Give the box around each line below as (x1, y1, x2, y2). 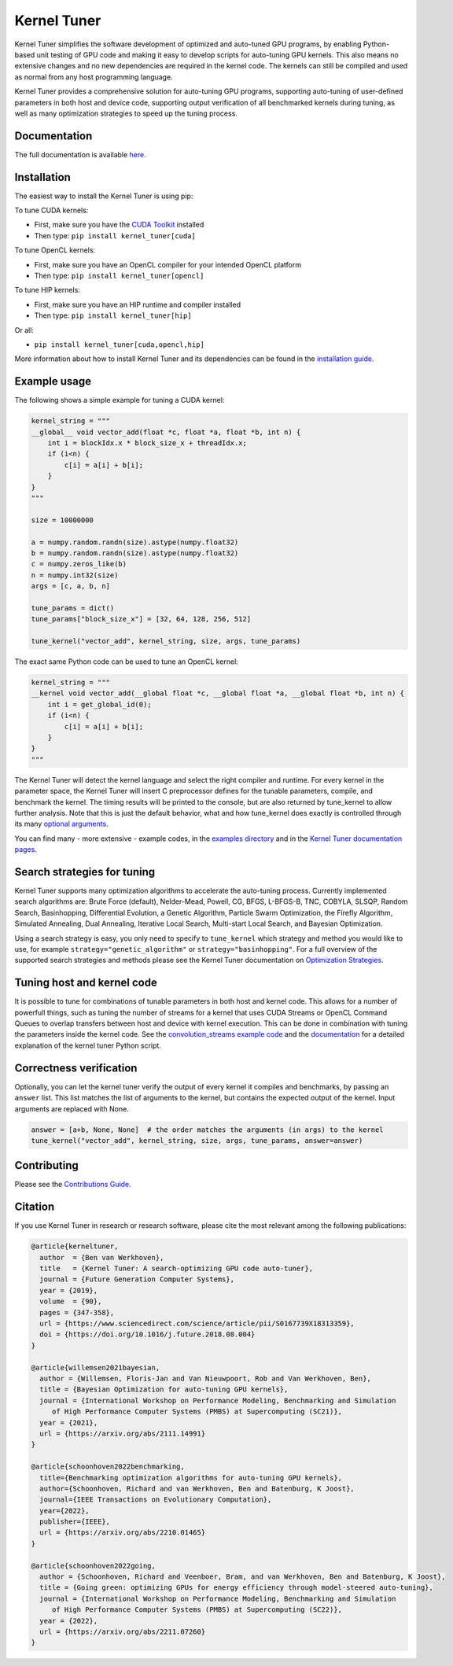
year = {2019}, (39, 1286, 98, 1295)
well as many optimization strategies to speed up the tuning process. (14, 109, 238, 118)
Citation (14, 1200, 55, 1214)
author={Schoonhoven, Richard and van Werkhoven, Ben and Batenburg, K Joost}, (39, 1484, 355, 1493)
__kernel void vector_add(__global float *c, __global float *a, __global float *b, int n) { (31, 689, 405, 698)
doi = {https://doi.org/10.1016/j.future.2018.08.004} (39, 1330, 256, 1339)
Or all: (14, 325, 35, 334)
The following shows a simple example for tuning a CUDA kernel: (14, 396, 225, 405)
